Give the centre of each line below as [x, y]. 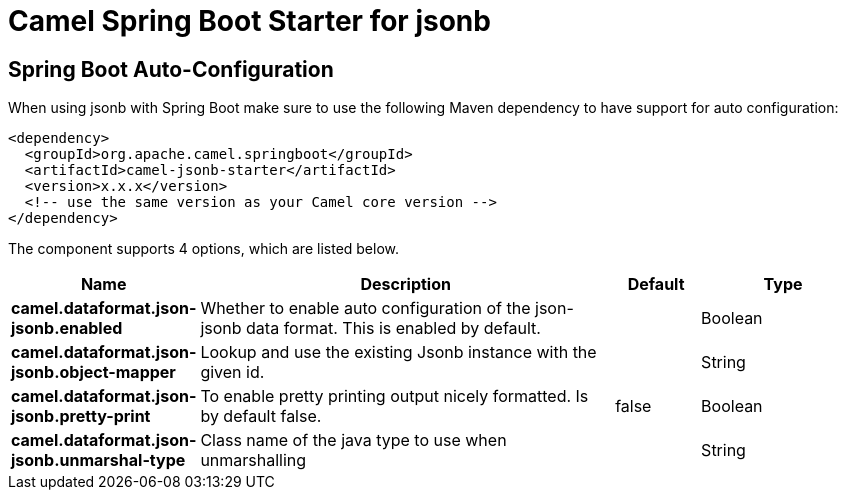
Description [405, 284]
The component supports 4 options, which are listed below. [204, 249]
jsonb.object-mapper [93, 372]
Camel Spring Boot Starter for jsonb [249, 21]
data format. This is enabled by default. [393, 328]
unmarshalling [253, 460]
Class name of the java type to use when [353, 440]
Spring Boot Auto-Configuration [171, 69]
